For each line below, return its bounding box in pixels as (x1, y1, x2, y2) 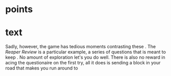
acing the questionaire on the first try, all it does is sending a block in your (5, 60, 161, 66)
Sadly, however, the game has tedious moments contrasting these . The (5, 44, 156, 50)
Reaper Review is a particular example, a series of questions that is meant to (5, 49, 166, 55)
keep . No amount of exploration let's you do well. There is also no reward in (5, 54, 165, 60)
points (5, 4, 33, 15)
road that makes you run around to (5, 65, 78, 71)
